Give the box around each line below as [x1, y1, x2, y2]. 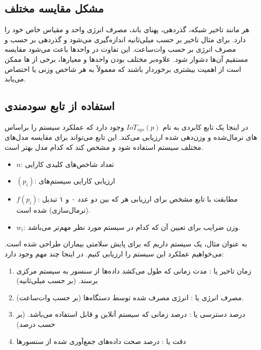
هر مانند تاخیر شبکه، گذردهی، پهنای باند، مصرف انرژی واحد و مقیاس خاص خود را [5, 24, 249, 35]
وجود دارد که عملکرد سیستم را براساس [5, 121, 124, 132]
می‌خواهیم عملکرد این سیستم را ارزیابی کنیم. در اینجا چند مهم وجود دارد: [5, 248, 224, 258]
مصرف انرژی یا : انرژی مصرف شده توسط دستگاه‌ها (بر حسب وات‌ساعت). [16, 292, 244, 302]
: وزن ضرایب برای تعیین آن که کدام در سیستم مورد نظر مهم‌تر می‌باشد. [24, 221, 240, 232]
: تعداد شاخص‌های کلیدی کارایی [21, 158, 114, 169]
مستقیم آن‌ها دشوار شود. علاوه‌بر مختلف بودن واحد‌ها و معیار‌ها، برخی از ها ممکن [5, 53, 248, 64]
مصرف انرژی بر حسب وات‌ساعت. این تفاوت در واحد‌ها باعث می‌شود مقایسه [5, 44, 236, 54]
